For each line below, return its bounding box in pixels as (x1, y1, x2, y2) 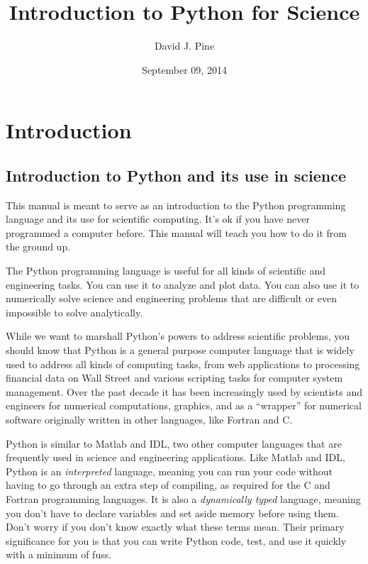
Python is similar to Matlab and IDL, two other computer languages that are (6, 436, 342, 450)
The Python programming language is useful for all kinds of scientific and (6, 263, 325, 278)
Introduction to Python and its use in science (6, 164, 347, 186)
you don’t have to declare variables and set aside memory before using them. (6, 505, 339, 520)
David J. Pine (154, 38, 215, 53)
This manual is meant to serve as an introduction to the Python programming (6, 197, 346, 212)
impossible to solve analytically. (6, 304, 143, 319)
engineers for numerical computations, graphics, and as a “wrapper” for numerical (6, 398, 362, 413)
